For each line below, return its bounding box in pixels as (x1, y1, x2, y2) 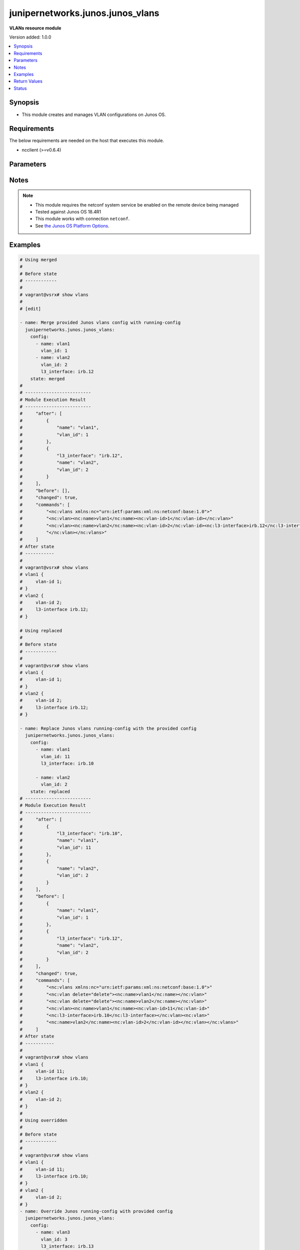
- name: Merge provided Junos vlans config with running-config (19, 320, 181, 325)
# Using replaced (19, 627, 62, 633)
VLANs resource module (9, 25, 61, 31)
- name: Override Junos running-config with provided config (19, 1208, 173, 1214)
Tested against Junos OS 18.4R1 (35, 209, 101, 215)
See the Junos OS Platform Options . (35, 222, 109, 228)
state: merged (30, 375, 65, 381)
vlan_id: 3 (40, 1236, 67, 1242)
